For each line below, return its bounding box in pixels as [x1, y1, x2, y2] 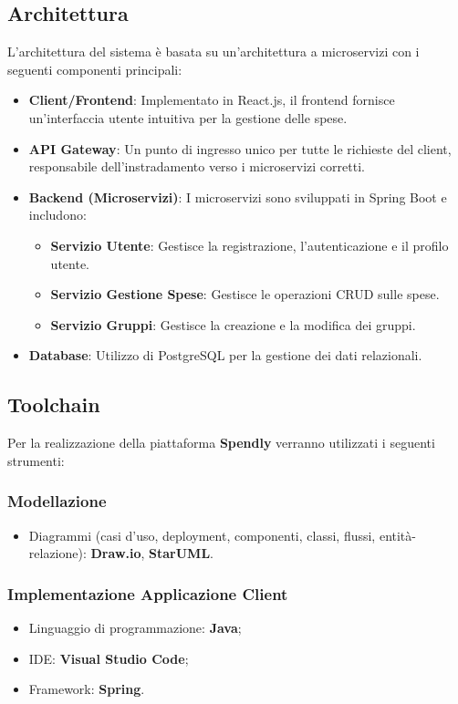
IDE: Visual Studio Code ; [28, 648, 189, 668]
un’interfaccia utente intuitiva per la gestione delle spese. [28, 108, 348, 127]
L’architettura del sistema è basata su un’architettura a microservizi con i [7, 42, 420, 61]
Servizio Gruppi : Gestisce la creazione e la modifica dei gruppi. [50, 315, 416, 334]
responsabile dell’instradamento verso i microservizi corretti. [28, 157, 365, 176]
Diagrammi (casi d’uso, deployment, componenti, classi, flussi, [28, 525, 376, 544]
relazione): [28, 544, 87, 563]
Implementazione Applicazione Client [7, 582, 288, 605]
